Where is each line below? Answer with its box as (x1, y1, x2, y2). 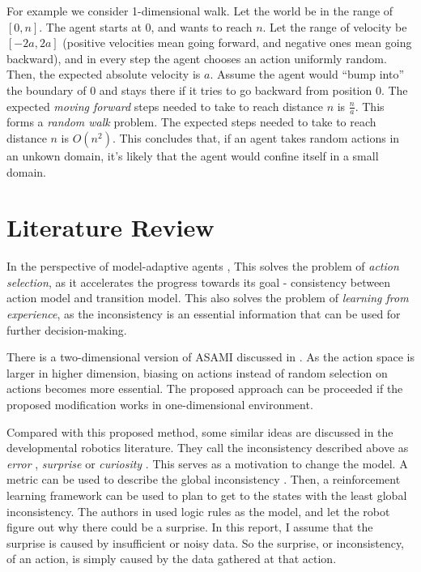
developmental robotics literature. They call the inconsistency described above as (6, 439, 409, 456)
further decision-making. (6, 321, 127, 338)
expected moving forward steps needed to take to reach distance (6, 97, 323, 114)
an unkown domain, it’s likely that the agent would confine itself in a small (6, 147, 379, 164)
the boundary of (6, 81, 87, 98)
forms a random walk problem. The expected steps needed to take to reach (6, 113, 376, 130)
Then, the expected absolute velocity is (6, 66, 201, 83)
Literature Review (6, 211, 215, 244)
